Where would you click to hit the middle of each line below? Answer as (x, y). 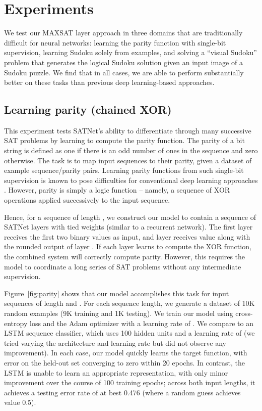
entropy (16, 323)
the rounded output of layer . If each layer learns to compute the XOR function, (128, 246)
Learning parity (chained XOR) (88, 109)
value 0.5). (20, 402)
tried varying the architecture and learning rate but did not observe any (115, 342)
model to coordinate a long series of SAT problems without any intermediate (123, 266)
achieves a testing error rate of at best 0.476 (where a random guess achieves (122, 392)
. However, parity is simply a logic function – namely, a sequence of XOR (117, 190)
